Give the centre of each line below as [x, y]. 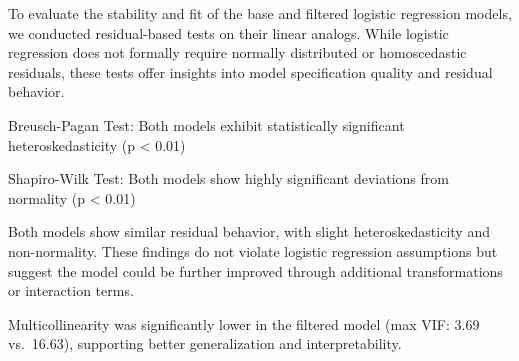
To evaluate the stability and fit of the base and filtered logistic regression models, [260, 13]
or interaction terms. [71, 290]
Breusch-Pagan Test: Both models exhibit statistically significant [206, 124]
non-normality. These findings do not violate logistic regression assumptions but [253, 250]
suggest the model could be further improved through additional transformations [255, 270]
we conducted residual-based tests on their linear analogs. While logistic [228, 32]
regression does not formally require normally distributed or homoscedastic [237, 52]
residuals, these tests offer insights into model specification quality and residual [250, 71]
